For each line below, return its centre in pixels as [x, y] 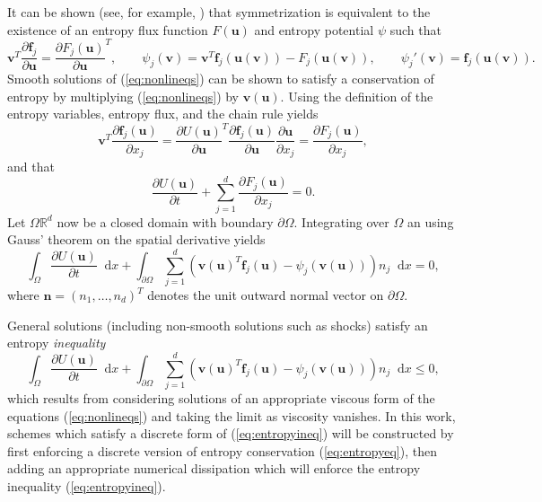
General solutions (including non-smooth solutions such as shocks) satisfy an [218, 325]
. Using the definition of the [357, 96]
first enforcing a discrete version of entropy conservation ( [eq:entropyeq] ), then [222, 450]
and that [31, 166]
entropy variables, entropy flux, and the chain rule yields [163, 114]
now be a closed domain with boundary [165, 221]
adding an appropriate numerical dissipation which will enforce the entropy [214, 468]
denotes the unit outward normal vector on [266, 295]
